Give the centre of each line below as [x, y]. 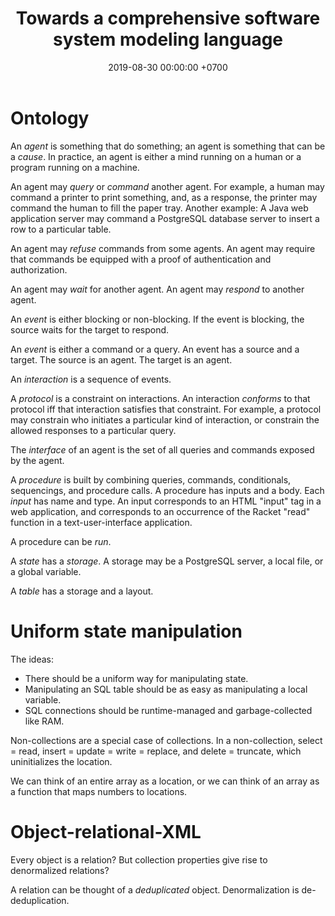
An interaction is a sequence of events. [91, 379]
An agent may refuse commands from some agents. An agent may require [163, 248]
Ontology [50, 118]
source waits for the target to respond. [90, 329]
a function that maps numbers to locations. [99, 791]
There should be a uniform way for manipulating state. [136, 678]
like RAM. [44, 721]
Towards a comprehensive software [168, 18]
